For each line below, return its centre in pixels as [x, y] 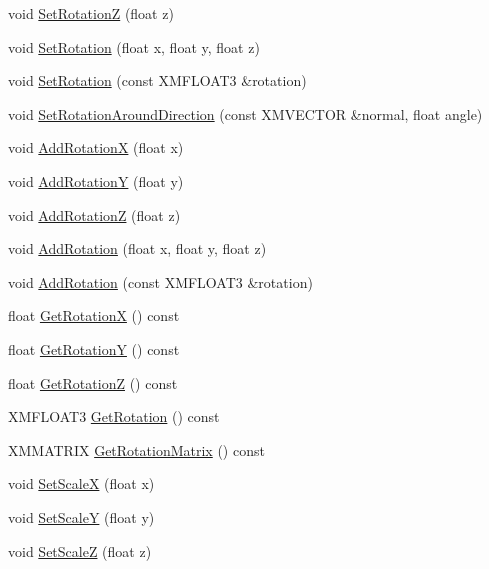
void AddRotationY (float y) [96, 180]
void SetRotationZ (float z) [91, 13]
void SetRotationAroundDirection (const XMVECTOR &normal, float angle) [245, 113]
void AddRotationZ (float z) [94, 214]
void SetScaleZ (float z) [80, 550]
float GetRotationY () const [94, 348]
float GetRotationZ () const [93, 382]
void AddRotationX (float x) [96, 147]
